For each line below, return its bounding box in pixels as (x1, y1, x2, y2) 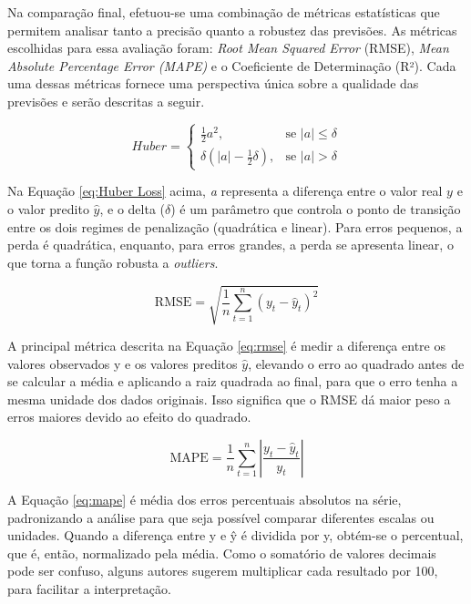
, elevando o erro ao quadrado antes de (248, 353, 465, 373)
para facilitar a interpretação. (7, 578, 171, 598)
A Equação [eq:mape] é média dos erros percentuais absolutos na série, (7, 489, 402, 508)
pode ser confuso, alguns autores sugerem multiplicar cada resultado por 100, (7, 561, 438, 580)
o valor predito (7, 200, 89, 219)
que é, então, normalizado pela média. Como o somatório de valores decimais (7, 543, 436, 562)
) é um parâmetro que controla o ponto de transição (170, 200, 461, 219)
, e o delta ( (99, 200, 166, 219)
